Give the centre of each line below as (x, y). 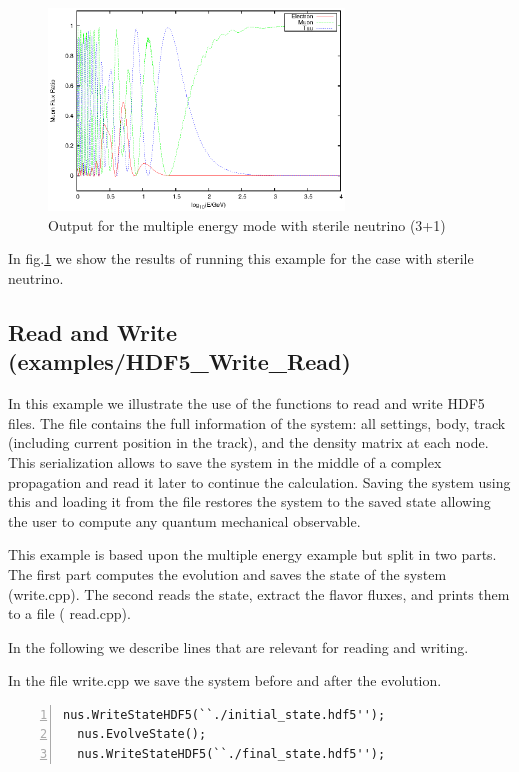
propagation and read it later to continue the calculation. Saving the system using (259, 481)
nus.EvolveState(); (142, 734)
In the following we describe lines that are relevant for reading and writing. (238, 646)
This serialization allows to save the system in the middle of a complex (225, 461)
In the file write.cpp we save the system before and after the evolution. (225, 680)
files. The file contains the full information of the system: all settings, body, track (257, 422)
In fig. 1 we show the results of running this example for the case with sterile (241, 258)
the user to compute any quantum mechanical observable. (184, 520)
